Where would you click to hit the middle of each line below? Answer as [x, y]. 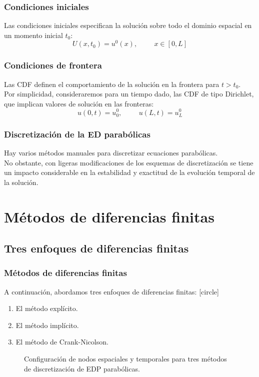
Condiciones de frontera [53, 65]
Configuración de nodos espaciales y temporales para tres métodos [125, 359]
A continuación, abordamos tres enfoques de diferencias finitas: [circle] [111, 291]
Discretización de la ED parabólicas [77, 134]
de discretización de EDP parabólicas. [82, 368]
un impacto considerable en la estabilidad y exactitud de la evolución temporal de [129, 172]
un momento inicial [33, 35]
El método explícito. [47, 308]
